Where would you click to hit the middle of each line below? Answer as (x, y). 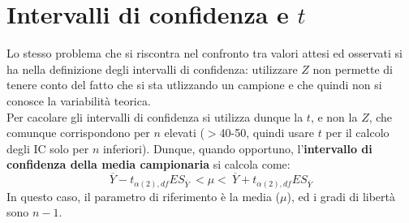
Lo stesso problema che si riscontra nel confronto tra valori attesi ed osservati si (204, 53)
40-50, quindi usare (267, 133)
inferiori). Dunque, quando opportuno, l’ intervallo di (237, 148)
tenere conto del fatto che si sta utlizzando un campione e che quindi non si (194, 85)
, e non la (334, 116)
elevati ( (184, 133)
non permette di (353, 69)
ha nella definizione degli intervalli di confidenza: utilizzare (152, 69)
